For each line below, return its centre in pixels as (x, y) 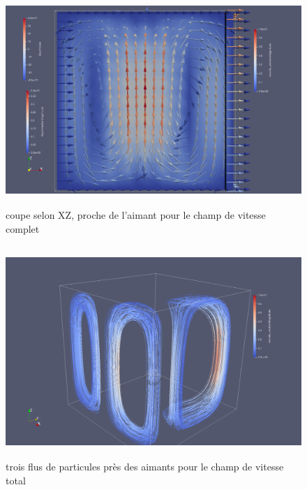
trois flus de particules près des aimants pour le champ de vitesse (145, 467)
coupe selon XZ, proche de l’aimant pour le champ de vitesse (136, 214)
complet (23, 228)
